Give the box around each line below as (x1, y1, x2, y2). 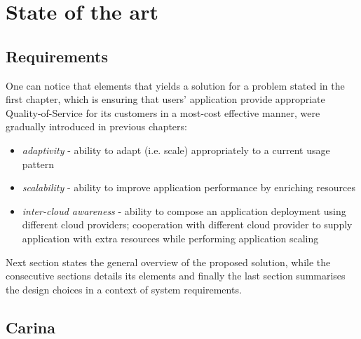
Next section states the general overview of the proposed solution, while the (6, 254, 331, 269)
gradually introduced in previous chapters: (6, 119, 187, 134)
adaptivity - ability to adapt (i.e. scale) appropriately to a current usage (22, 142, 330, 157)
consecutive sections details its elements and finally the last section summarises (6, 268, 346, 283)
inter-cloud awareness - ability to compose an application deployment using (22, 203, 346, 218)
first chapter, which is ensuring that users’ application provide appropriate (6, 92, 325, 106)
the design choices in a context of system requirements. (6, 282, 242, 296)
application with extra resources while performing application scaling (22, 230, 319, 245)
